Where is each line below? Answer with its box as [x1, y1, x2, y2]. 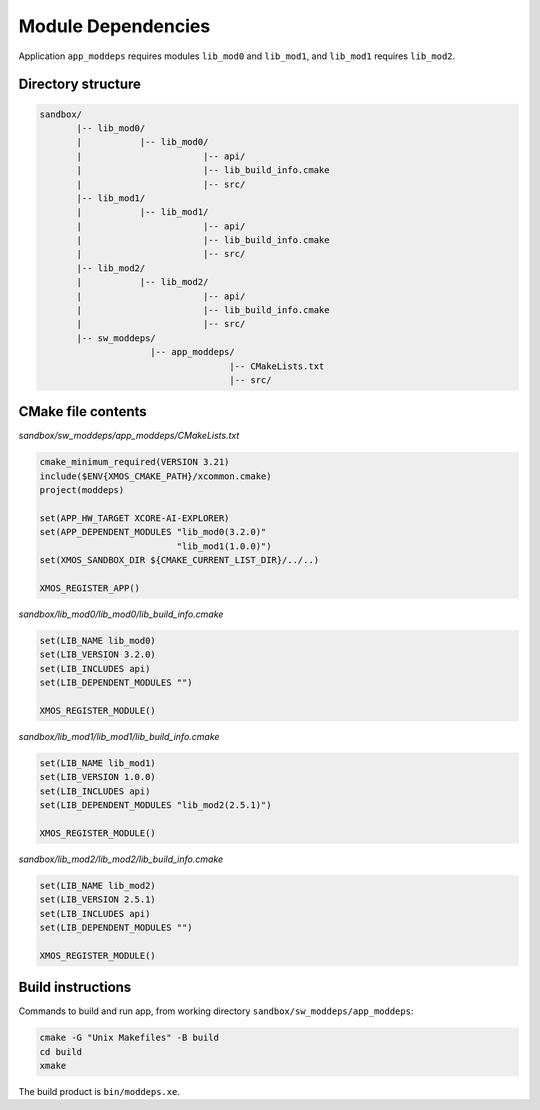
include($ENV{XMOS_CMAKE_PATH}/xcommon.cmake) [39, 470, 272, 482]
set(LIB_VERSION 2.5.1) [39, 894, 157, 905]
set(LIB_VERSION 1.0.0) [39, 771, 157, 783]
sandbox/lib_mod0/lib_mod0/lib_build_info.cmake [18, 608, 224, 620]
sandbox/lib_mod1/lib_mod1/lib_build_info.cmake [18, 730, 220, 742]
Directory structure [18, 76, 142, 93]
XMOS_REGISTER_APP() [39, 582, 140, 594]
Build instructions [18, 979, 132, 996]
